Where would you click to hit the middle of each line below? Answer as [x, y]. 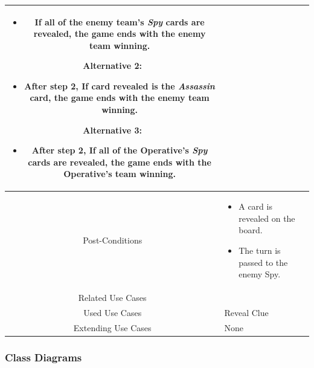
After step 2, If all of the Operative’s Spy [120, 150]
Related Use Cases [112, 298]
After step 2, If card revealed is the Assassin [120, 86]
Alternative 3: [113, 130]
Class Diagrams [43, 357]
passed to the [263, 262]
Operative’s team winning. [120, 174]
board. [251, 230]
